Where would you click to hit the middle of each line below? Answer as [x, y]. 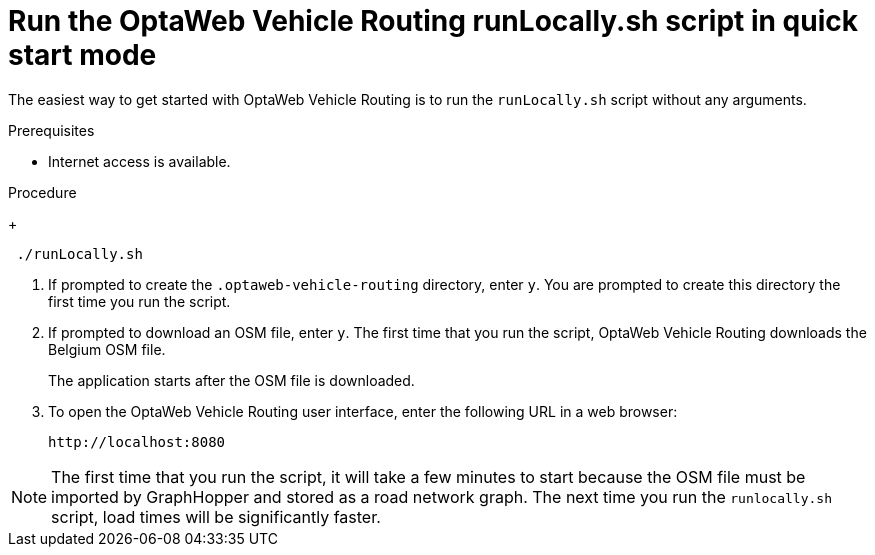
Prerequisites [51, 130]
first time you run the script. [139, 301]
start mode [82, 55]
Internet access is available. [139, 161]
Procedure [42, 192]
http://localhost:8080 [137, 441]
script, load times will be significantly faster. [216, 516]
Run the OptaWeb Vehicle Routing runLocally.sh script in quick [433, 21]
